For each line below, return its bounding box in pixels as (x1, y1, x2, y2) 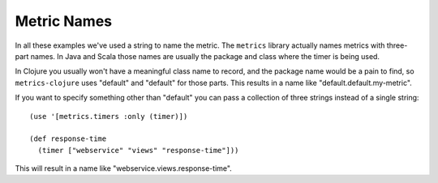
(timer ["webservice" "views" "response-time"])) (37, 146, 239, 155)
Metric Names (15, 12, 113, 30)
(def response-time (29, 134, 107, 143)
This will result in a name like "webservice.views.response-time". (15, 164, 233, 173)
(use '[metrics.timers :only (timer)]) (29, 112, 188, 121)
